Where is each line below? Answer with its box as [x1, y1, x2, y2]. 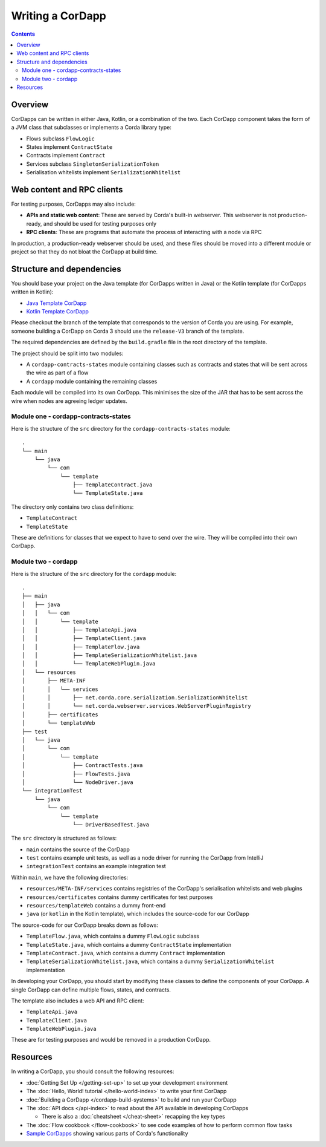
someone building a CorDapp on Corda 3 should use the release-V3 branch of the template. [11, 327, 245, 335]
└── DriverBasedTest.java [72, 821, 150, 828]
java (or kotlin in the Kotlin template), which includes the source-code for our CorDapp [26, 910, 250, 918]
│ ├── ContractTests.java [22, 762, 143, 769]
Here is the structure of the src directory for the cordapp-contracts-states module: [11, 425, 231, 432]
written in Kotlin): [11, 288, 54, 296]
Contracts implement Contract [26, 152, 106, 159]
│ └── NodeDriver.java [22, 779, 134, 786]
